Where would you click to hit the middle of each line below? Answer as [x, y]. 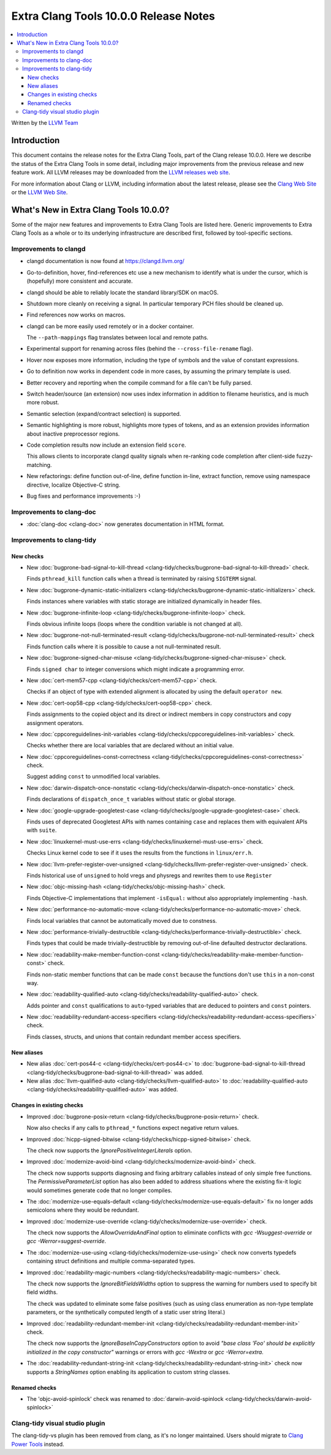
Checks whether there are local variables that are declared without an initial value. [130, 745]
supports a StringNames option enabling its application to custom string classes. [128, 1372]
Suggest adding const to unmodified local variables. [93, 777]
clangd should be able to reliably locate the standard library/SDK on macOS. [123, 292]
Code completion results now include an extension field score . [106, 445]
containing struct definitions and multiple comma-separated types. [111, 1261]
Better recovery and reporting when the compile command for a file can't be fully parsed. [139, 382]
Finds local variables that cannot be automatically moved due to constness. [122, 920]
